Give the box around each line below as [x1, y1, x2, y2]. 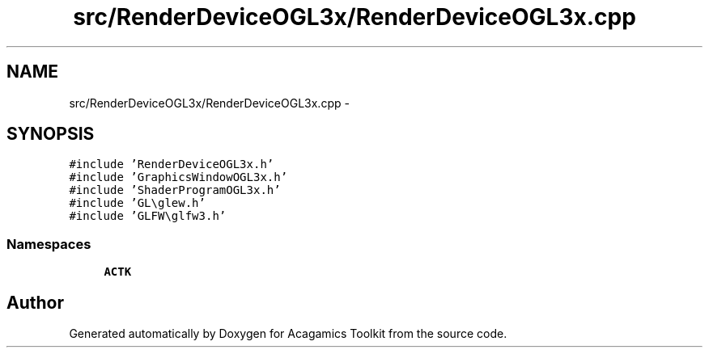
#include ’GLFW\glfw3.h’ [69, 209, 227, 223]
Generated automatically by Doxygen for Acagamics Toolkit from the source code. [69, 327, 507, 341]
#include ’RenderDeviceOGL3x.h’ [69, 158, 274, 171]
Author [6, 292, 64, 313]
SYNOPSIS [6, 124, 95, 145]
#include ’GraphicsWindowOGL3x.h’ [69, 171, 288, 184]
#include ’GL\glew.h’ [69, 196, 206, 210]
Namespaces [6, 235, 91, 252]
